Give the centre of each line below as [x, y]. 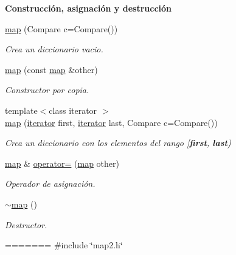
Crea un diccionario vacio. [54, 49]
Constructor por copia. [47, 90]
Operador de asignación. [50, 183]
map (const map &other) [51, 69]
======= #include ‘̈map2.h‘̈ [64, 245]
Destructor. [26, 224]
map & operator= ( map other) [62, 163]
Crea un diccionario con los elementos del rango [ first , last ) [118, 143]
